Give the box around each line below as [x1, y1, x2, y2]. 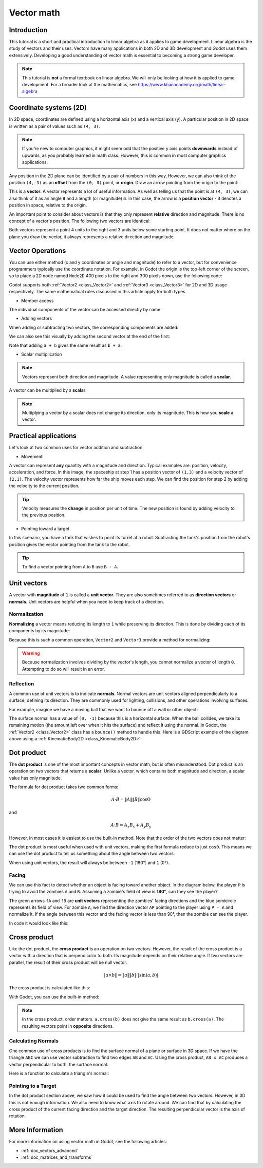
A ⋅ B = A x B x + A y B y [110, 822, 151, 829]
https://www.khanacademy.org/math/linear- [138, 82, 226, 88]
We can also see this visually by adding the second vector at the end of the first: [9, 334, 170, 339]
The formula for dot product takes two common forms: [9, 784, 119, 790]
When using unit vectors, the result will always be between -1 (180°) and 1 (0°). [9, 860, 169, 866]
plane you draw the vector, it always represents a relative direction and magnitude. [9, 234, 175, 240]
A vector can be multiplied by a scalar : [9, 387, 87, 393]
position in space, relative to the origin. [9, 202, 87, 208]
